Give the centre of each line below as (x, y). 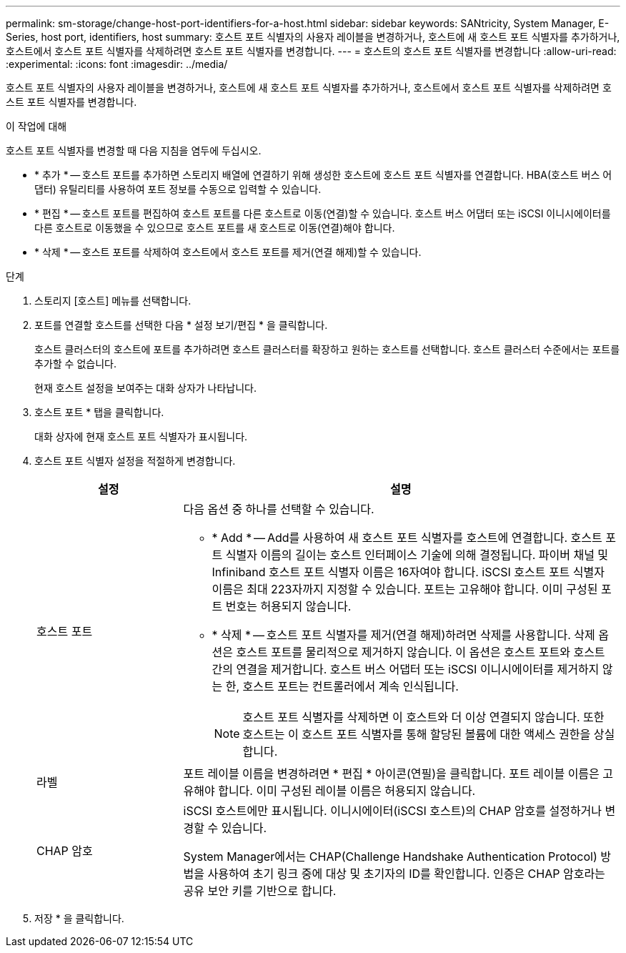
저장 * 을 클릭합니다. (79, 918)
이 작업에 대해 (36, 126)
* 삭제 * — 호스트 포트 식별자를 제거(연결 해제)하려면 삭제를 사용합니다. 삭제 (403, 635)
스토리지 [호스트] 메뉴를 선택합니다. (113, 301)
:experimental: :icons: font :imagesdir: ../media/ (117, 64)
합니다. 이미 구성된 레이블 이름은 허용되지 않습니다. (347, 791)
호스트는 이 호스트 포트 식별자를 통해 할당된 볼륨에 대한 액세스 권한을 (417, 734)
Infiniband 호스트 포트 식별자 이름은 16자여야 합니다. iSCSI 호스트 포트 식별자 (408, 572)
